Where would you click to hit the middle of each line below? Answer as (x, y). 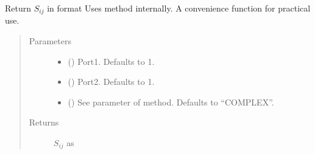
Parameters (50, 41)
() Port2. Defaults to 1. (111, 82)
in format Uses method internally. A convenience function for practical (179, 8)
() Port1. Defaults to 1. (111, 61)
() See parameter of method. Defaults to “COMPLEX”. (171, 102)
